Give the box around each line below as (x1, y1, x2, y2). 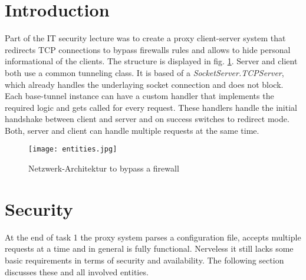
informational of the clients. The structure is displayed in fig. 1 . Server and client (5, 55, 298, 67)
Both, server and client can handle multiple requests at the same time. (5, 124, 259, 136)
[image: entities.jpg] (28, 145, 117, 154)
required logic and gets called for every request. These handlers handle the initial (5, 101, 297, 113)
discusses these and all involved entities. (5, 265, 149, 278)
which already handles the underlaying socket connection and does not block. (5, 78, 284, 90)
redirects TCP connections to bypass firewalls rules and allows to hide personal (5, 43, 291, 55)
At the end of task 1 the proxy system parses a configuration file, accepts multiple (5, 230, 301, 243)
